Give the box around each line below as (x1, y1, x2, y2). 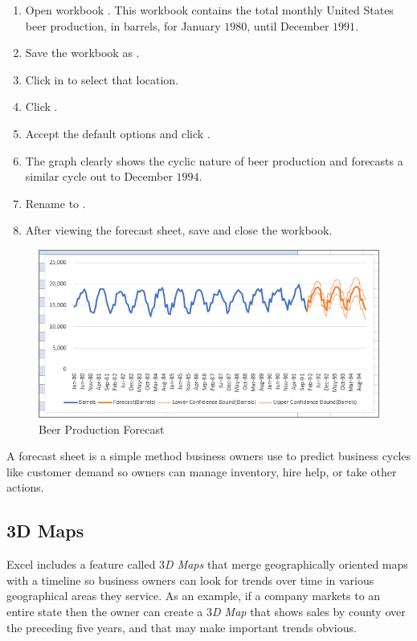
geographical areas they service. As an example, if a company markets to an (6, 587, 381, 604)
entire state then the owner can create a (6, 603, 203, 620)
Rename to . (25, 194, 86, 211)
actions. (6, 479, 44, 496)
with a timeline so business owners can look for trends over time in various (6, 571, 374, 588)
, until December (247, 17, 329, 34)
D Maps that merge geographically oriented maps (165, 556, 408, 573)
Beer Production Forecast (39, 420, 165, 437)
